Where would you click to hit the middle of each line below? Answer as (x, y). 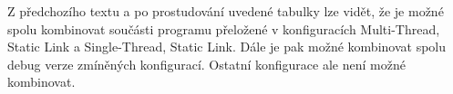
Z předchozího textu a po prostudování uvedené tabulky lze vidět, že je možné (226, 11)
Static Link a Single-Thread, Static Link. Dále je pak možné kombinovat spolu (226, 47)
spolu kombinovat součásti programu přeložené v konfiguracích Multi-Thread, (224, 28)
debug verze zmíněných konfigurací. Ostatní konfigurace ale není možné (206, 64)
